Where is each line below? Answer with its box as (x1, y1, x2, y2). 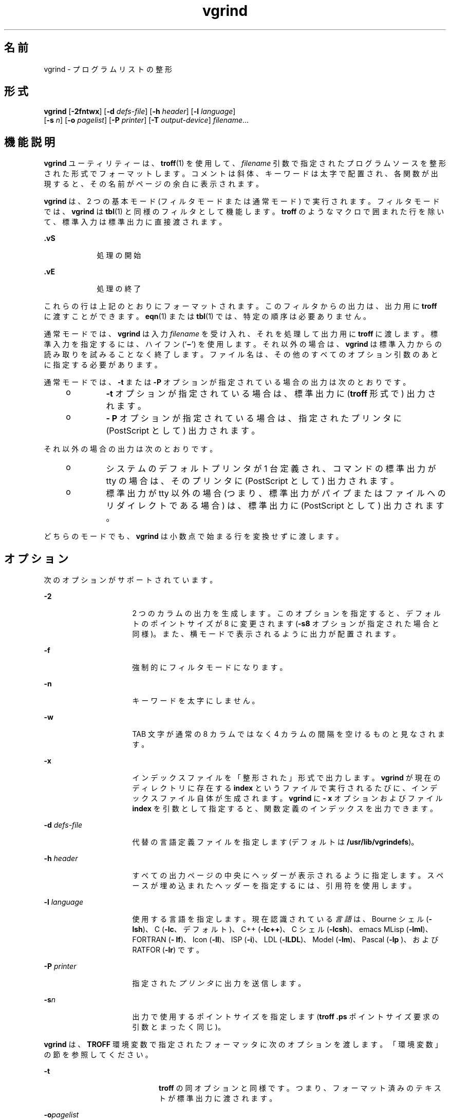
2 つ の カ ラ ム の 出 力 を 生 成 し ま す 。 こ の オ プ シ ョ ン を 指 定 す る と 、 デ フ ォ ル (132, 609, 441, 618)
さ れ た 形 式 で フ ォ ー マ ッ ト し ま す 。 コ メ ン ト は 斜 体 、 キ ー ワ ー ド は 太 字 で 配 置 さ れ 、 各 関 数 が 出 (44, 169, 438, 178)
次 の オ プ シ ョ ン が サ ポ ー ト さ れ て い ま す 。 (44, 575, 217, 585)
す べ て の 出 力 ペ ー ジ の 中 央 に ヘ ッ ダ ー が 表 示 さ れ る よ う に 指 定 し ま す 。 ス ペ (132, 871, 444, 880)
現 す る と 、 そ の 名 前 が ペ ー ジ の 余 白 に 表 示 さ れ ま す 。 (44, 179, 263, 189)
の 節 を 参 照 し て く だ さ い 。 (44, 1050, 153, 1059)
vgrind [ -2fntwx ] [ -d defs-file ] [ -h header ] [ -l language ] (44, 107, 236, 116)
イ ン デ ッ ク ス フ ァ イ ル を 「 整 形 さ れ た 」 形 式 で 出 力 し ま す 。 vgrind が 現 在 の (132, 773, 441, 782)
